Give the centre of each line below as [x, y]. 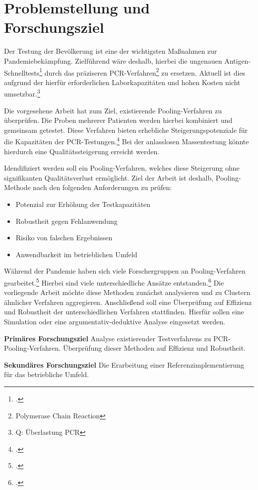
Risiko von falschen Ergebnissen [64, 238]
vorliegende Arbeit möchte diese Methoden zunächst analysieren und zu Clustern [127, 292]
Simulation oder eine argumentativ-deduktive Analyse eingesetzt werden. [115, 321]
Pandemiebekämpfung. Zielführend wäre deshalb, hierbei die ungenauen [113, 60]
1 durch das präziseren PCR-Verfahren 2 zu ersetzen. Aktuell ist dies [142, 72]
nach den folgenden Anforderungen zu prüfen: [102, 187]
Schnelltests [22, 72]
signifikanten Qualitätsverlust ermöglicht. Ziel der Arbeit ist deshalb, [109, 177]
